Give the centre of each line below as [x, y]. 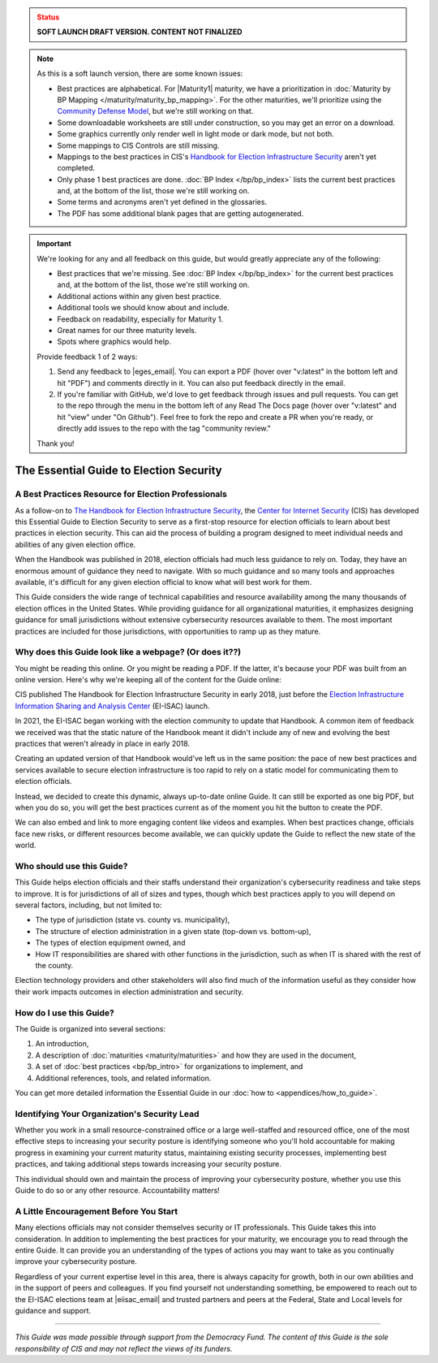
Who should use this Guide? [72, 866]
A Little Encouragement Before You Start [97, 1211]
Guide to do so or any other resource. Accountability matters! [118, 1191]
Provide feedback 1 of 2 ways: [87, 357]
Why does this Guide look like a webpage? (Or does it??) [128, 652]
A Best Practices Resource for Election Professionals [121, 494]
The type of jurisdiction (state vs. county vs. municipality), [133, 920]
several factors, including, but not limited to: [88, 905]
